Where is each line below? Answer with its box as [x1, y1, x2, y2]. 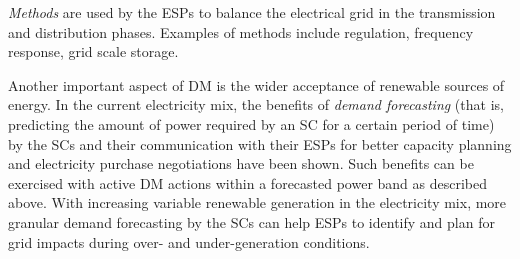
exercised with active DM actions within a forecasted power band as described [8, 172, 488, 193]
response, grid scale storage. [8, 41, 179, 62]
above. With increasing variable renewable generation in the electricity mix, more [8, 192, 507, 213]
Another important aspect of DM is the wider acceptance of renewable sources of [8, 74, 505, 95]
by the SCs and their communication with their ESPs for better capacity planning [8, 133, 512, 154]
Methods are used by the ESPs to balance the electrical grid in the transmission [8, 2, 496, 22]
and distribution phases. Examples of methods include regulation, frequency [8, 21, 474, 42]
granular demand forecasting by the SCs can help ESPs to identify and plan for [8, 211, 495, 232]
